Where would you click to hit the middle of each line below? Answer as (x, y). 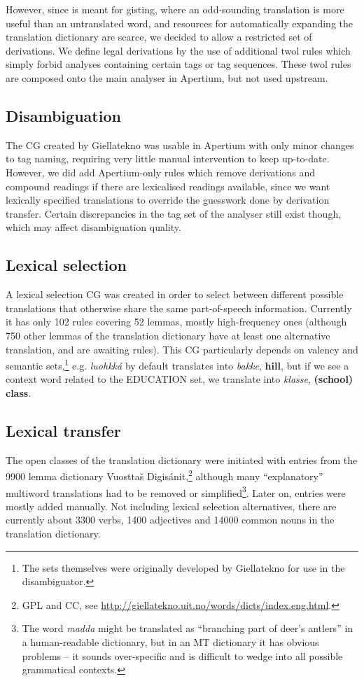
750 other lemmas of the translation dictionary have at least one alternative (168, 335)
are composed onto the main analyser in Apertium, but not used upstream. (167, 77)
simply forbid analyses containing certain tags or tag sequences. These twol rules (178, 64)
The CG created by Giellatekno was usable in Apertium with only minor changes (180, 145)
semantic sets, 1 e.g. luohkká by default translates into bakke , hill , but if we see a (177, 364)
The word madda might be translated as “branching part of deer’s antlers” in (188, 628)
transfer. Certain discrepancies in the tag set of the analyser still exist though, (174, 213)
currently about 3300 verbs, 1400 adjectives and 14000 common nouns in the (170, 520)
